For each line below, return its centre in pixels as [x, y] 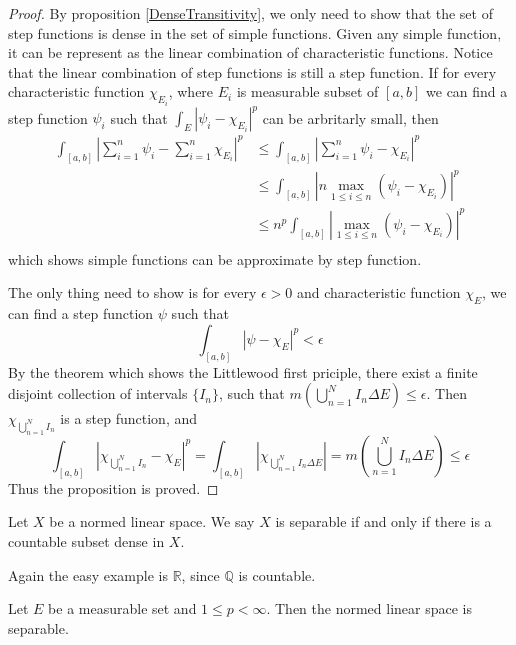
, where [191, 91]
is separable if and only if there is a [383, 521]
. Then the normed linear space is [369, 608]
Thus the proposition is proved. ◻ [113, 487]
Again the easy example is [88, 574]
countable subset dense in [86, 541]
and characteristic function [379, 292]
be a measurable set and [122, 608]
